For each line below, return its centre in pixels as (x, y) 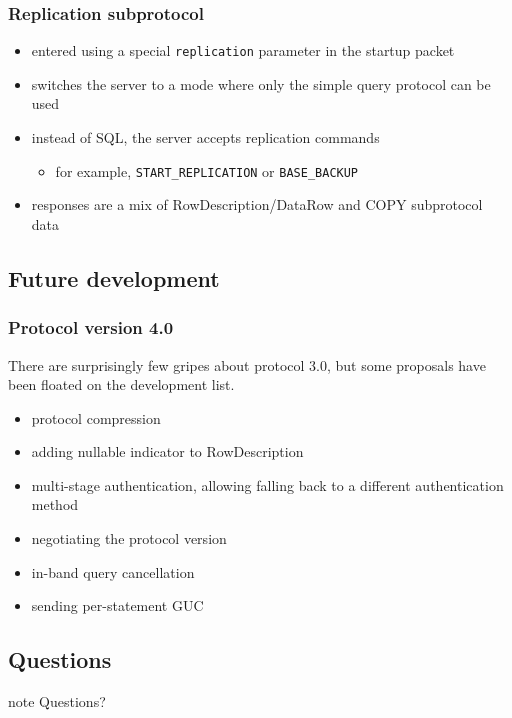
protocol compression (96, 417)
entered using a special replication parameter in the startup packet (243, 50)
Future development (114, 277)
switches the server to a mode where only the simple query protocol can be (261, 83)
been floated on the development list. (121, 384)
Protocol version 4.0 (91, 327)
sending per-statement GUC (117, 605)
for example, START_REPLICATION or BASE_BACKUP (207, 170)
